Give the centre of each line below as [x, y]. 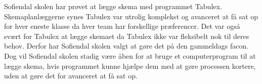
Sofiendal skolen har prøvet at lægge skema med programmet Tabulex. [113, 6]
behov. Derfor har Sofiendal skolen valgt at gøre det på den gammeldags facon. [126, 46]
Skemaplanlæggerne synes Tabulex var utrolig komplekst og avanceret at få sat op [131, 16]
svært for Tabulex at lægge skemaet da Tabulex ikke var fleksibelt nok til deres [127, 36]
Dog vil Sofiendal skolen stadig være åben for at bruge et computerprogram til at [130, 55]
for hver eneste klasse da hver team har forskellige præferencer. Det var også [122, 26]
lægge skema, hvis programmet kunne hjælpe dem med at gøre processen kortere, [130, 66]
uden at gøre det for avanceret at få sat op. [71, 76]
